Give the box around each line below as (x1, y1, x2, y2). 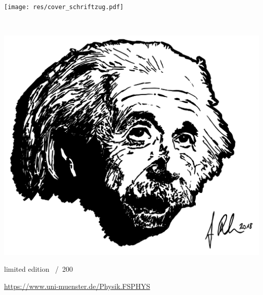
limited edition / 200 (4, 264, 73, 274)
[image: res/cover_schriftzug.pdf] (4, 4, 124, 11)
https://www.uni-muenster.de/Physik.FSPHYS (4, 281, 150, 291)
